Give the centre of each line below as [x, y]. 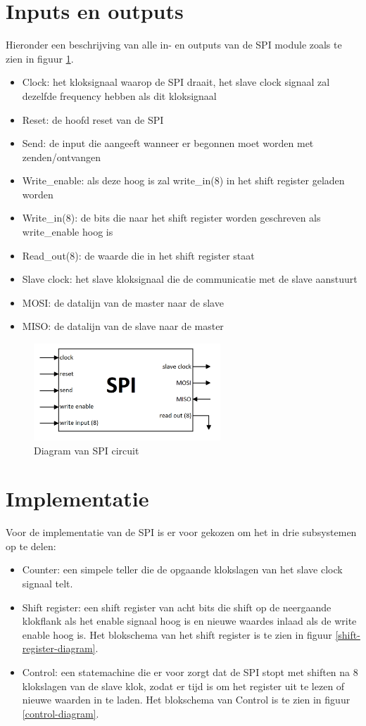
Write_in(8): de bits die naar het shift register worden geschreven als [171, 218]
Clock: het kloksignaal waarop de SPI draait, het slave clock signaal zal [176, 82]
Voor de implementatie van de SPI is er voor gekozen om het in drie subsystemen [181, 532]
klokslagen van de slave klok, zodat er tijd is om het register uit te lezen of [183, 686]
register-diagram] [59, 648]
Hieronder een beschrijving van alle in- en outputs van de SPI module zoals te [174, 45]
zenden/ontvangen [62, 157]
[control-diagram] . [61, 713]
